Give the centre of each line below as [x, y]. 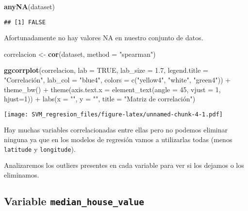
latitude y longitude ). [40, 149]
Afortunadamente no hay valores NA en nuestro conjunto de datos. [104, 38]
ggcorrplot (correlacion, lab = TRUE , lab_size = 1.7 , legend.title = [106, 70]
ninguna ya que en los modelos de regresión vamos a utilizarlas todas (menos [118, 139]
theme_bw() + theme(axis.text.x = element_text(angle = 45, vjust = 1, [112, 89]
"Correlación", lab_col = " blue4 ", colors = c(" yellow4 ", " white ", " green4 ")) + [117, 80]
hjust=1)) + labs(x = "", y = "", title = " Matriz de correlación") [100, 99]
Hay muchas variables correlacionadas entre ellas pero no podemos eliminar [116, 130]
